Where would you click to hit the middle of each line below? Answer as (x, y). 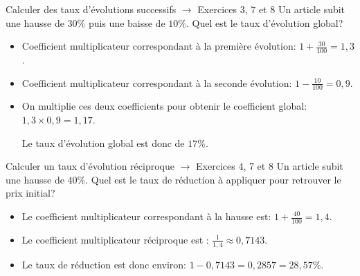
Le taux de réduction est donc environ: (104, 264)
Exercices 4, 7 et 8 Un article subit (270, 166)
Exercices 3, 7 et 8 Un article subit (271, 9)
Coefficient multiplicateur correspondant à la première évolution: (159, 46)
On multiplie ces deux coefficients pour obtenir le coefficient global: (164, 106)
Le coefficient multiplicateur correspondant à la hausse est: (146, 216)
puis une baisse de (127, 22)
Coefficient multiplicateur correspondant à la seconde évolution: (157, 82)
